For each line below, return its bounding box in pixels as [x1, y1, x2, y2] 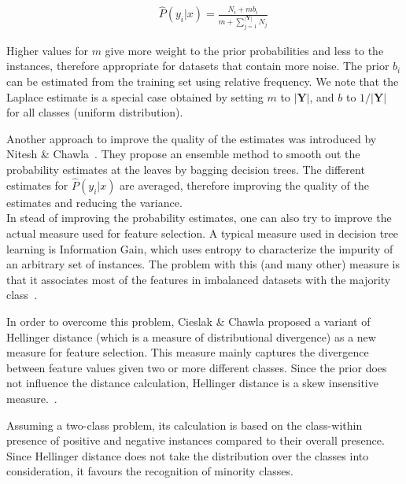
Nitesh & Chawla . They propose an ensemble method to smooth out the [6, 146, 360, 162]
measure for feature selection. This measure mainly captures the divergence [6, 344, 369, 360]
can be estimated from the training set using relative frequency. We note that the [6, 73, 399, 90]
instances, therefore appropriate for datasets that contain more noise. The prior [6, 57, 389, 74]
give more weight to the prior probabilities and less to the [105, 42, 384, 58]
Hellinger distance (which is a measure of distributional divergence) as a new [6, 328, 376, 345]
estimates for [6, 176, 68, 193]
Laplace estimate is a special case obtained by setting [6, 88, 264, 105]
